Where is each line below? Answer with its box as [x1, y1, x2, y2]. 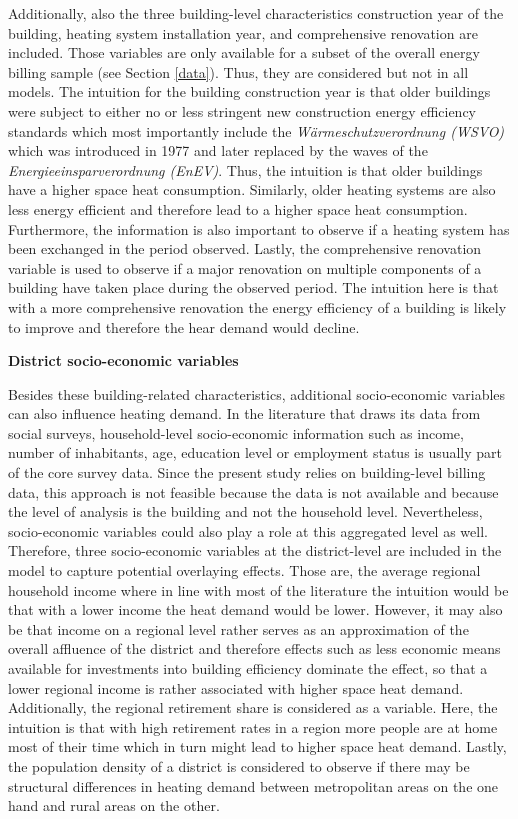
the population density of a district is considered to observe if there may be [8, 755, 470, 776]
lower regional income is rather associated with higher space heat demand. [8, 677, 464, 698]
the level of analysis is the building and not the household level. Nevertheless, [8, 501, 483, 522]
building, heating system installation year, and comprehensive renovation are [8, 22, 478, 43]
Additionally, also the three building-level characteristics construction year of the [8, 3, 504, 23]
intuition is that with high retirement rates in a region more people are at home [8, 716, 498, 737]
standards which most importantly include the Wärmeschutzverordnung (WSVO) [8, 120, 505, 141]
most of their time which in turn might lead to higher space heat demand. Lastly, [8, 736, 507, 757]
